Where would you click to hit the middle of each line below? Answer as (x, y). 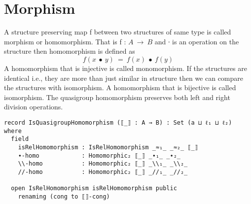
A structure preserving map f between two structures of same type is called (118, 32)
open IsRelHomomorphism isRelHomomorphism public (94, 188)
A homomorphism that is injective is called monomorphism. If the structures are (125, 68)
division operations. (34, 107)
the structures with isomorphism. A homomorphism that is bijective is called (120, 87)
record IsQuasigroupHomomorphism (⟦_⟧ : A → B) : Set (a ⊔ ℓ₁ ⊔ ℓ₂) (118, 122)
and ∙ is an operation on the (197, 41)
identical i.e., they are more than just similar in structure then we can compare (124, 78)
